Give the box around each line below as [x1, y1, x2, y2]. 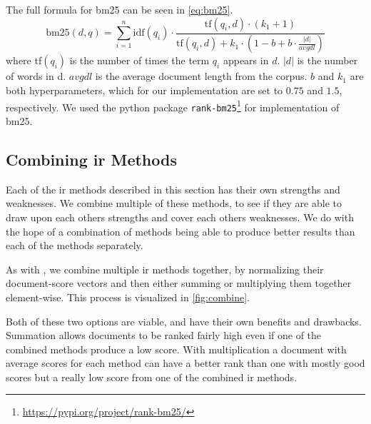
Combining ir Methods [6, 148, 177, 170]
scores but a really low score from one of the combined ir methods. [6, 369, 298, 384]
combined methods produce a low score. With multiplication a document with [6, 341, 347, 356]
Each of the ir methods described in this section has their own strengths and [6, 181, 340, 196]
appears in [223, 53, 269, 68]
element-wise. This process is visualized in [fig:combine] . [6, 289, 250, 304]
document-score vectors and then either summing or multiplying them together [6, 276, 352, 291]
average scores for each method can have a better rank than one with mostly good [6, 355, 365, 370]
